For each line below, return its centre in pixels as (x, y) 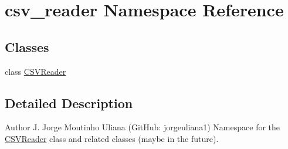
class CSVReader (35, 71)
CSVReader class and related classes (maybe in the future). (112, 138)
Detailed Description (69, 103)
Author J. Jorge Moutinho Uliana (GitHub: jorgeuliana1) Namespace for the (143, 127)
